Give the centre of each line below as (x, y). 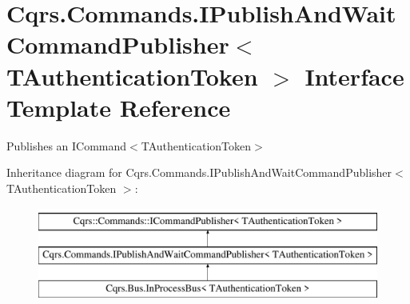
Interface (354, 76)
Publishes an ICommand (67, 145)
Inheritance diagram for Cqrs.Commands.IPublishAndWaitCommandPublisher (199, 172)
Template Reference (119, 107)
